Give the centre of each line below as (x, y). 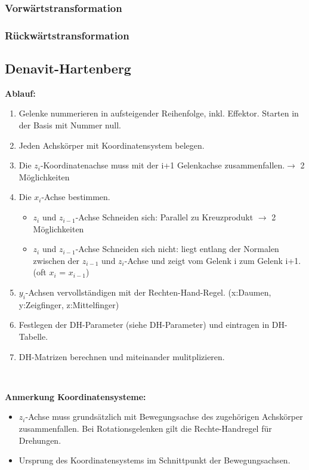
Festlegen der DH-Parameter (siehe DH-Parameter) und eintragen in (144, 325)
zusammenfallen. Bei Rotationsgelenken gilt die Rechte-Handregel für (145, 428)
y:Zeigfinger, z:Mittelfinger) (69, 304)
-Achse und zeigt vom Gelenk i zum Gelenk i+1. (213, 260)
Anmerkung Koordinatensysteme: (75, 396)
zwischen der (56, 260)
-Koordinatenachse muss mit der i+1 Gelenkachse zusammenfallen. (163, 165)
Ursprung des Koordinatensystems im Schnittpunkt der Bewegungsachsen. (154, 460)
